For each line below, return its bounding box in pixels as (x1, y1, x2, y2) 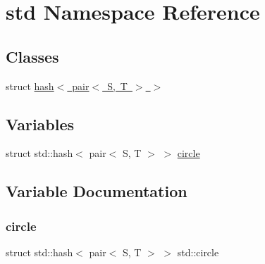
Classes (6, 45, 59, 67)
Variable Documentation (6, 180, 187, 202)
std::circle (177, 244, 219, 259)
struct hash (6, 78, 54, 93)
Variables (6, 113, 75, 134)
